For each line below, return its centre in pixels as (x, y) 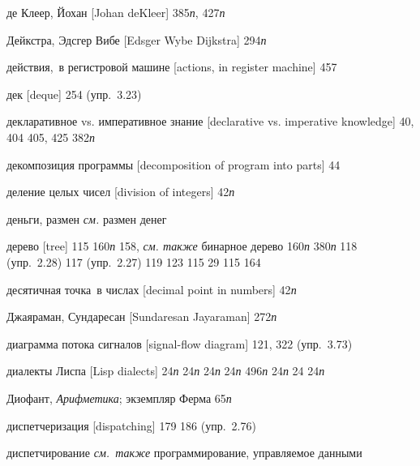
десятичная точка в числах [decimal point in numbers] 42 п (152, 289)
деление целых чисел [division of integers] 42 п (121, 192)
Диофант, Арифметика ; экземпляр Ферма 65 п (119, 398)
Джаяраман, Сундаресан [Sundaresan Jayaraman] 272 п (142, 316)
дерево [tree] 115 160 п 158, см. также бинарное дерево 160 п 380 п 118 (182, 246)
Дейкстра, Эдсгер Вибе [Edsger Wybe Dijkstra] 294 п (137, 39)
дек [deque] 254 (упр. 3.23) (74, 94)
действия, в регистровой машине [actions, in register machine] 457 (172, 67)
